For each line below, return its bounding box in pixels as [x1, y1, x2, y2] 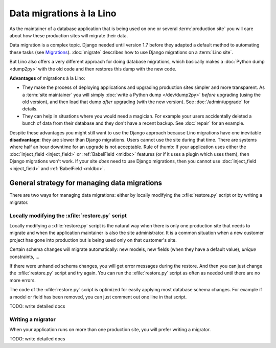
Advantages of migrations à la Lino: [9, 75, 85, 81]
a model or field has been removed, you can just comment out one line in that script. [9, 294, 187, 300]
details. [22, 106, 38, 112]
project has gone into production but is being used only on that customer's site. [9, 237, 177, 243]
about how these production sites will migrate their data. [9, 32, 128, 38]
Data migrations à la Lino [9, 8, 117, 19]
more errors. [9, 277, 36, 283]
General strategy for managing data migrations [9, 179, 163, 188]
